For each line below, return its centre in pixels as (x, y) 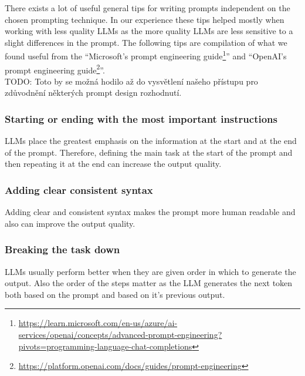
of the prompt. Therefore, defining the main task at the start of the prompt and (149, 152)
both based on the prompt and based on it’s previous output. (115, 294)
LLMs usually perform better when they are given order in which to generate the (150, 271)
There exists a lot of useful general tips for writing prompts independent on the (148, 8)
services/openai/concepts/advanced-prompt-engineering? (120, 335)
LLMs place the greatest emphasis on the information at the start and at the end (151, 141)
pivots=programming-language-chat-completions (105, 346)
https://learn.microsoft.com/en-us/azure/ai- (98, 323)
